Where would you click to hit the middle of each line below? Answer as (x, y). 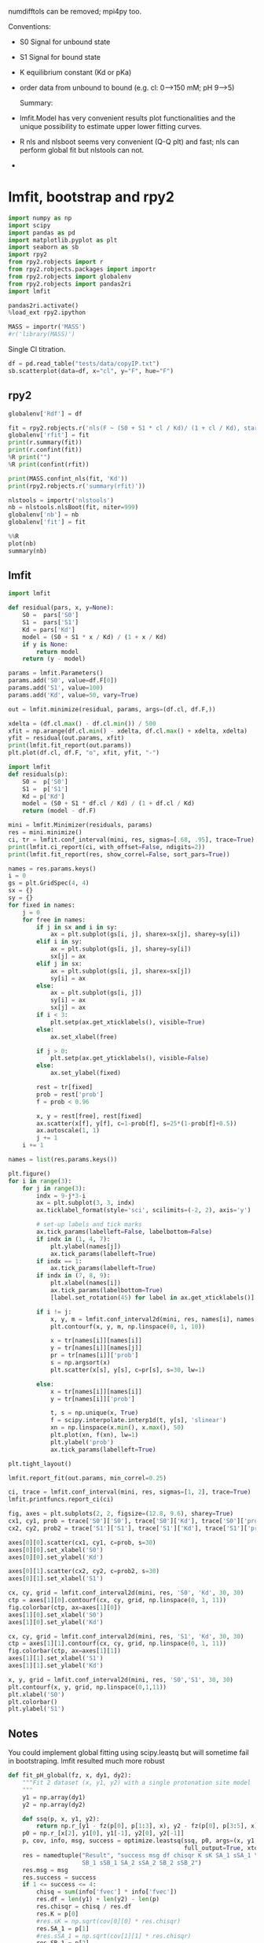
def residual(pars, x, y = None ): (61, 608)
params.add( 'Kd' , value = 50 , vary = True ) (73, 695)
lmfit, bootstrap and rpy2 (92, 197)
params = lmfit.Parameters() (56, 673)
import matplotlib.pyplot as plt (63, 240)
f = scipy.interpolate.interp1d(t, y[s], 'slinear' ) (138, 1420)
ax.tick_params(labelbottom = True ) (106, 1291)
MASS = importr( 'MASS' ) (47, 327)
